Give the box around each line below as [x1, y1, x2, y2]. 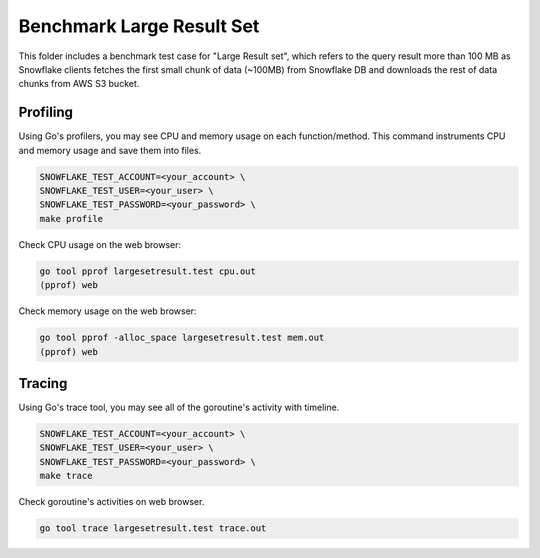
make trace [39, 470, 93, 482]
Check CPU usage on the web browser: [18, 238, 182, 250]
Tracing [18, 375, 68, 392]
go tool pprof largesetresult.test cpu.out [39, 265, 257, 277]
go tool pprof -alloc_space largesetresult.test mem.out [39, 332, 325, 344]
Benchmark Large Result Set [18, 15, 260, 37]
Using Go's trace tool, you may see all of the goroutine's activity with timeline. [18, 401, 340, 413]
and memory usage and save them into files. [18, 144, 202, 156]
